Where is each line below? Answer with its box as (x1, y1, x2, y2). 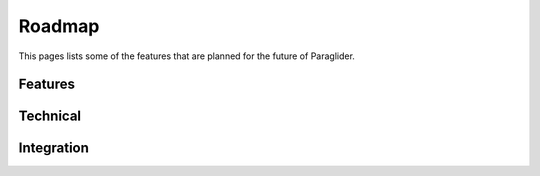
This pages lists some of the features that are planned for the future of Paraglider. (18, 50, 355, 62)
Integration (18, 140, 90, 157)
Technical (18, 108, 82, 125)
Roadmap (18, 15, 100, 37)
